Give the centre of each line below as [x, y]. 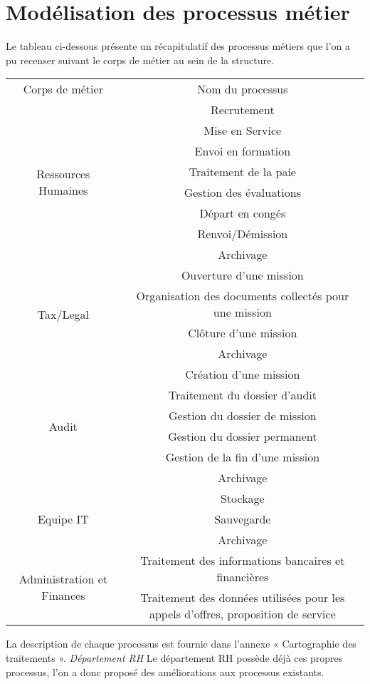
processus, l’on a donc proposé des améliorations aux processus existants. [165, 672]
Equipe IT [63, 519]
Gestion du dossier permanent [243, 437]
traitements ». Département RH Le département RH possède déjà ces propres [174, 657]
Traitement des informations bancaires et [243, 561]
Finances [63, 596]
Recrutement [243, 110]
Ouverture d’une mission [242, 275]
